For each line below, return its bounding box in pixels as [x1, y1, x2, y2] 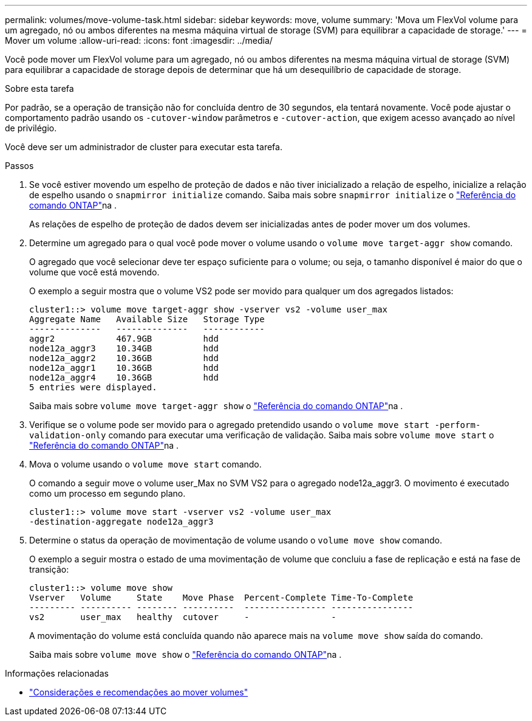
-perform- [434, 420, 481, 430]
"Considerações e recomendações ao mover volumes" [29, 687, 248, 697]
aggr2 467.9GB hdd [29, 334, 219, 343]
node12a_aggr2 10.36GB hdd [29, 353, 219, 363]
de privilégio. [5, 123, 57, 133]
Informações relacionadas [5, 668, 109, 678]
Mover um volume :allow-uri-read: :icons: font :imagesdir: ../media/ [5, 35, 273, 46]
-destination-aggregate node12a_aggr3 [29, 517, 214, 526]
